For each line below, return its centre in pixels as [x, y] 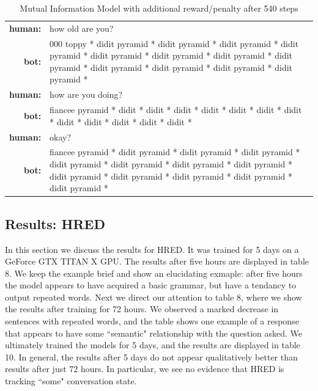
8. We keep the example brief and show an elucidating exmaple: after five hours [154, 273]
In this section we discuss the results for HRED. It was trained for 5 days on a [152, 249]
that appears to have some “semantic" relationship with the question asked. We [154, 333]
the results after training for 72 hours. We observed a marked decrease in [142, 309]
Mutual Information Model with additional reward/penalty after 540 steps [159, 8]
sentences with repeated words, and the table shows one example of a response [152, 321]
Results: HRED [55, 223]
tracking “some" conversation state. [71, 381]
